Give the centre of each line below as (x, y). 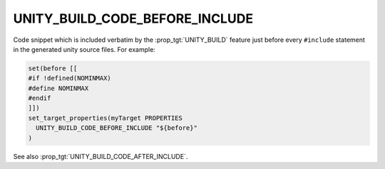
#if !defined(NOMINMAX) (70, 78)
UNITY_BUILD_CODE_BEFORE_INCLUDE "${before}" (117, 128)
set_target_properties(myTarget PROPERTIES (106, 118)
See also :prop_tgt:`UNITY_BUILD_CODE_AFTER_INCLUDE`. (101, 156)
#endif (40, 98)
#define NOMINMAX (58, 88)
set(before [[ (53, 68)
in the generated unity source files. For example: (84, 49)
